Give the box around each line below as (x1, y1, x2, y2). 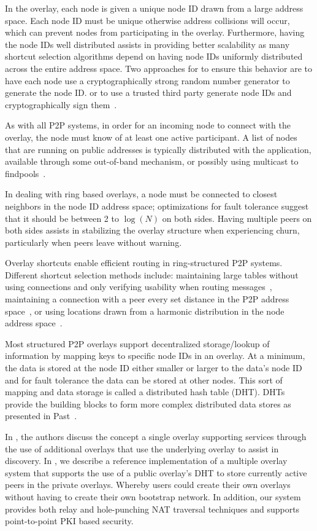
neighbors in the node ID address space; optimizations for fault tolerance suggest (5, 199, 309, 212)
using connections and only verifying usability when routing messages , (5, 280, 272, 293)
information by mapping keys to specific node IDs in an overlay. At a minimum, (5, 349, 305, 362)
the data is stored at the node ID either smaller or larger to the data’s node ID (5, 361, 302, 374)
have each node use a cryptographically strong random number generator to (5, 74, 290, 87)
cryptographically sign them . (5, 98, 117, 111)
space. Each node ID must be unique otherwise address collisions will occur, (5, 14, 290, 26)
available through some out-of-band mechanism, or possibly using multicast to (5, 155, 299, 168)
